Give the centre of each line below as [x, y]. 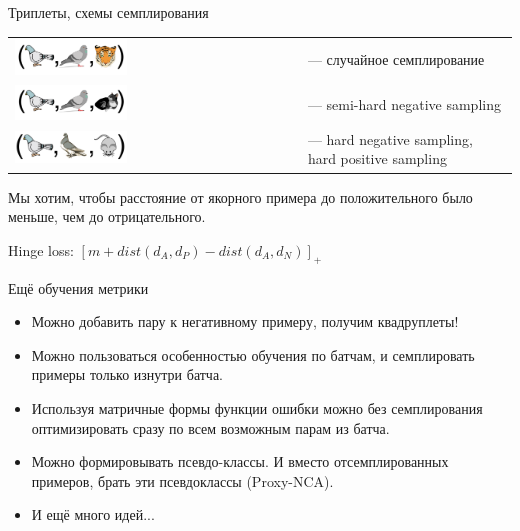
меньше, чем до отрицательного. [107, 216]
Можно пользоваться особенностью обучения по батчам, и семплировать [253, 354]
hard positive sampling [377, 158]
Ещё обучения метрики [78, 287]
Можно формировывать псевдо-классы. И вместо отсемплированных [240, 461]
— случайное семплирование [396, 58]
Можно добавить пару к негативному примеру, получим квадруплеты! [245, 321]
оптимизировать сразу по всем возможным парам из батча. [210, 427]
